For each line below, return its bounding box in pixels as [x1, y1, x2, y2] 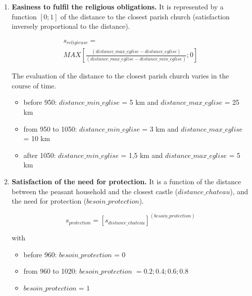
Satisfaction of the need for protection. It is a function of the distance [11, 176, 241, 187]
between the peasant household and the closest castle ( [11, 186, 178, 196]
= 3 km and [142, 123, 179, 134]
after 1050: [23, 149, 56, 160]
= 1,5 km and [121, 149, 163, 160]
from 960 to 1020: [23, 266, 77, 276]
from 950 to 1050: [23, 123, 77, 134]
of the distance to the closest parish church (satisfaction [60, 11, 230, 21]
